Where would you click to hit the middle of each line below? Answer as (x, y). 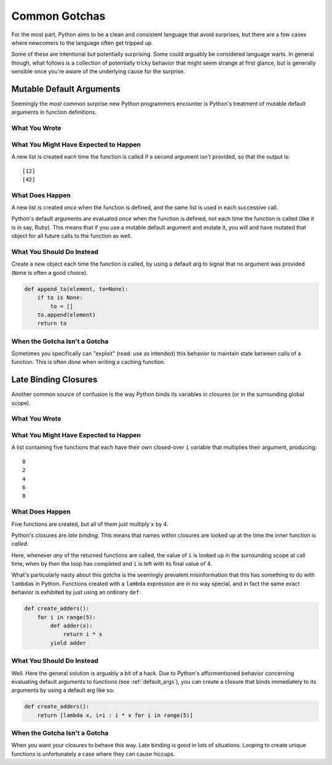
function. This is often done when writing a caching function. (89, 362)
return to (52, 323)
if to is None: (60, 298)
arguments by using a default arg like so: (63, 690)
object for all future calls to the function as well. (72, 236)
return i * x (83, 634)
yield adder (68, 643)
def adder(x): (71, 626)
